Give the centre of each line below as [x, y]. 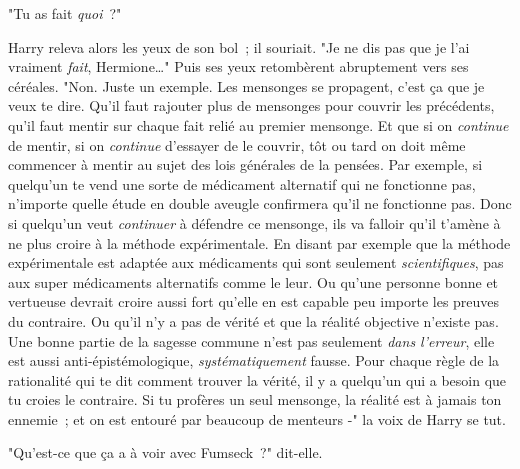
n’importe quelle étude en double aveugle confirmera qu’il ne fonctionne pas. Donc [260, 203]
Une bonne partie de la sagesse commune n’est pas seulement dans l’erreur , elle [251, 340]
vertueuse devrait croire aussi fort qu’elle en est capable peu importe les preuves [254, 301]
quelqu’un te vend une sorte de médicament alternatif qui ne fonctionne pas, [242, 183]
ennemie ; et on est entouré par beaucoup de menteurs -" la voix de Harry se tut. [257, 418]
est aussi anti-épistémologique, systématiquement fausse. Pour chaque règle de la [254, 360]
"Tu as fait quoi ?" [65, 13]
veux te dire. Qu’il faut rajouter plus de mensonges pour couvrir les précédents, [251, 105]
